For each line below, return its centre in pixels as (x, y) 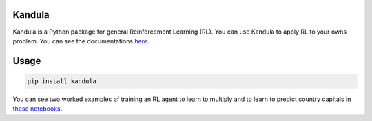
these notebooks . (38, 109)
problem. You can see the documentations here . (81, 41)
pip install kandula (62, 81)
